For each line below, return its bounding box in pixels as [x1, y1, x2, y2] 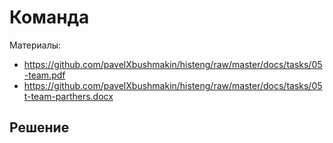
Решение [9, 119, 70, 136]
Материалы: [9, 39, 62, 51]
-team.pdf [23, 69, 66, 81]
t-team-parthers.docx [23, 90, 114, 102]
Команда [9, 6, 90, 29]
